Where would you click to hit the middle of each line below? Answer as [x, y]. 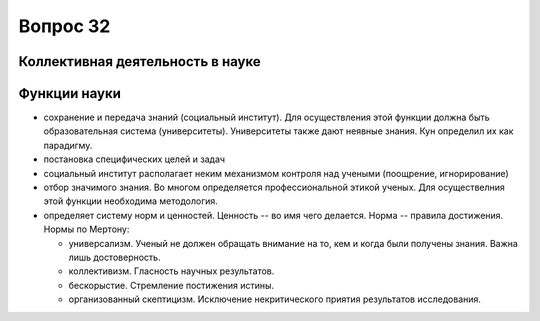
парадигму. [68, 145]
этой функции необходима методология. [131, 201]
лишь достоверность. [114, 257]
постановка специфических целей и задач [134, 159]
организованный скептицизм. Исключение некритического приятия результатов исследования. [275, 299]
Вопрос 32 [64, 26]
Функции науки [70, 93]
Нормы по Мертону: [86, 229]
